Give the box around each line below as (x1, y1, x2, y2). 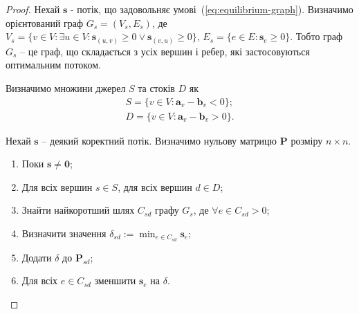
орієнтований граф (6, 15, 84, 30)
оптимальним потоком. (6, 57, 101, 72)
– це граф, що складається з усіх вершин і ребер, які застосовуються (20, 44, 310, 58)
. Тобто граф (290, 29, 343, 44)
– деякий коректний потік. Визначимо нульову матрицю (42, 133, 277, 147)
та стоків (138, 80, 175, 95)
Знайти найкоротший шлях (21, 203, 135, 217)
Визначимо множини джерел (6, 80, 126, 95)
